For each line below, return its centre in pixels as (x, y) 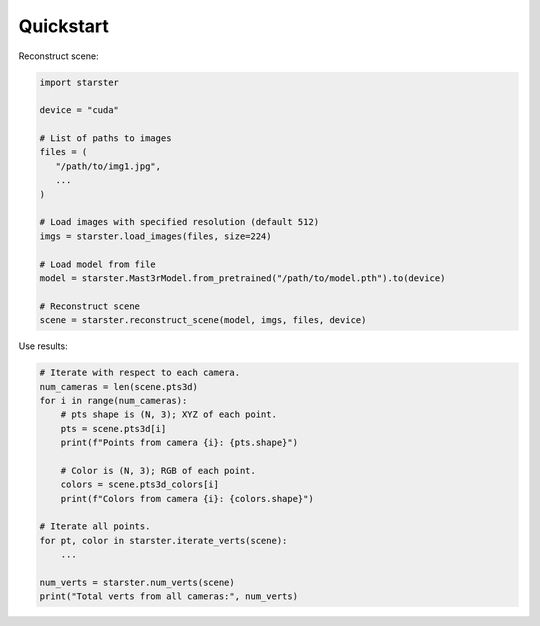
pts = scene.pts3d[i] (113, 428)
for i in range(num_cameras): (113, 400)
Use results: (43, 346)
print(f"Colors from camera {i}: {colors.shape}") (187, 498)
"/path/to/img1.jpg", (108, 166)
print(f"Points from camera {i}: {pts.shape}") (179, 443)
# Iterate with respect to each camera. (139, 373)
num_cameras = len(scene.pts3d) (119, 386)
